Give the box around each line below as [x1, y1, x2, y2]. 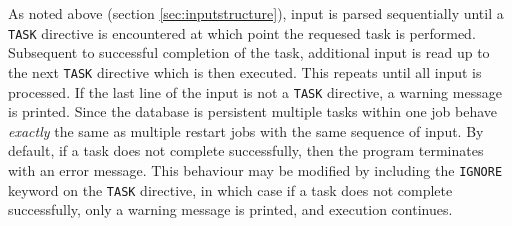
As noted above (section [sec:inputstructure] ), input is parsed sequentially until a [8, 3, 504, 23]
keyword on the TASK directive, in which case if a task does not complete [8, 179, 453, 200]
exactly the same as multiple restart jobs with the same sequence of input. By [8, 120, 484, 141]
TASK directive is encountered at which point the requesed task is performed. [8, 22, 476, 43]
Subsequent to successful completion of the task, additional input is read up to [8, 42, 490, 63]
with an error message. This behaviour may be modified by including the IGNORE [8, 159, 503, 180]
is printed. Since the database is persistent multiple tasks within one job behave [8, 101, 498, 122]
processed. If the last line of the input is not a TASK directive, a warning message [8, 81, 502, 102]
